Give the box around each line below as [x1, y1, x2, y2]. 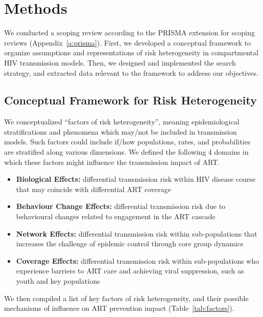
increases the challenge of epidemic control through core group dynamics [16, 238, 244, 249]
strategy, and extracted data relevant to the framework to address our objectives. [4, 67, 258, 78]
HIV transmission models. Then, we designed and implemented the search [4, 57, 236, 68]
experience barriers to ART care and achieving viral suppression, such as [16, 265, 244, 276]
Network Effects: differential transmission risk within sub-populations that [16, 228, 257, 239]
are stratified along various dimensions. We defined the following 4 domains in [4, 146, 249, 157]
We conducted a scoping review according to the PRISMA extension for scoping [4, 27, 255, 38]
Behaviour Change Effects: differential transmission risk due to [16, 201, 226, 212]
